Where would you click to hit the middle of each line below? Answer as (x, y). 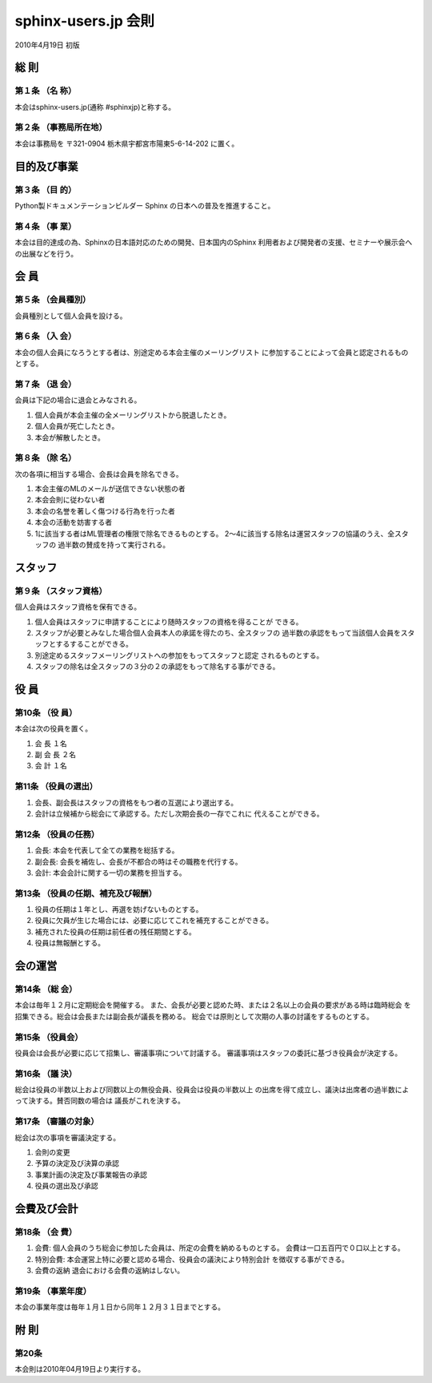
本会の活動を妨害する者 (73, 522)
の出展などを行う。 (46, 253)
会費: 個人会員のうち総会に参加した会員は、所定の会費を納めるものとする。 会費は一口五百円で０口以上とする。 (220, 1248)
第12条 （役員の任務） (57, 834)
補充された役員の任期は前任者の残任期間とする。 (115, 931)
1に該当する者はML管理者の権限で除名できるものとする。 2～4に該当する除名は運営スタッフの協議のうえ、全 (215, 534)
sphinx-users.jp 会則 (85, 21)
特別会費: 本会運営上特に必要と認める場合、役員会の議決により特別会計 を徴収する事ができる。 (192, 1259)
